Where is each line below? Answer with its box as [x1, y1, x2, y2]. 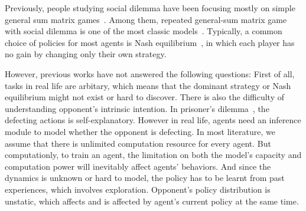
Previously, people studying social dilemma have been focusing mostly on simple [5, 2, 295, 14]
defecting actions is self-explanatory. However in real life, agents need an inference [5, 114, 301, 126]
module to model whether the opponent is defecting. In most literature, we [5, 125, 275, 137]
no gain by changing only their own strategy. [5, 48, 167, 60]
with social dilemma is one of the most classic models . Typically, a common [5, 25, 282, 37]
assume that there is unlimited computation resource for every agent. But [5, 137, 272, 149]
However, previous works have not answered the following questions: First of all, [5, 67, 295, 80]
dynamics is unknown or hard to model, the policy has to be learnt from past [5, 172, 285, 184]
